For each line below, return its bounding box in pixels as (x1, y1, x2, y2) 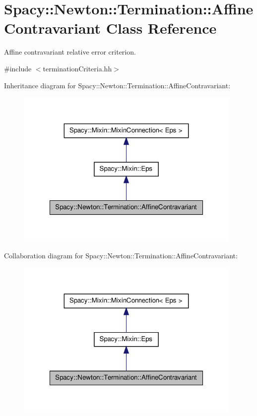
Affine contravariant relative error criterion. (4, 47, 136, 57)
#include (4, 63, 32, 73)
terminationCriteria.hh (43, 63, 112, 73)
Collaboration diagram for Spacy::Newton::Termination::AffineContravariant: (4, 250, 238, 260)
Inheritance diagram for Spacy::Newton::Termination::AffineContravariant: (4, 80, 231, 90)
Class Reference (106, 18, 217, 38)
